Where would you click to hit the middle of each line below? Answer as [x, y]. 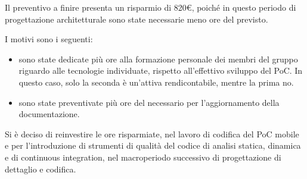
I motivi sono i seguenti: [49, 39]
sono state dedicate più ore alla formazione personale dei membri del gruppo [158, 59]
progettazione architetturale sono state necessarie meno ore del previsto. [137, 19]
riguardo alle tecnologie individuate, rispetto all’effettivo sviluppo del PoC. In [161, 70]
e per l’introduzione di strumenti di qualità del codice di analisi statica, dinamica [153, 145]
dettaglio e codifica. [41, 169]
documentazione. [49, 114]
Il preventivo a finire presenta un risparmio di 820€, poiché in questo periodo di [151, 7]
